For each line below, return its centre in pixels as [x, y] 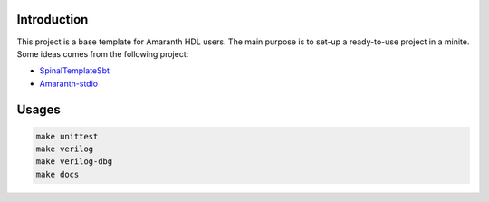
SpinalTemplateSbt [75, 71]
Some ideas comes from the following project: [103, 53]
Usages [38, 109]
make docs [58, 174]
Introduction [53, 19]
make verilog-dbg [74, 162]
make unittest [67, 136]
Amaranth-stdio [69, 83]
